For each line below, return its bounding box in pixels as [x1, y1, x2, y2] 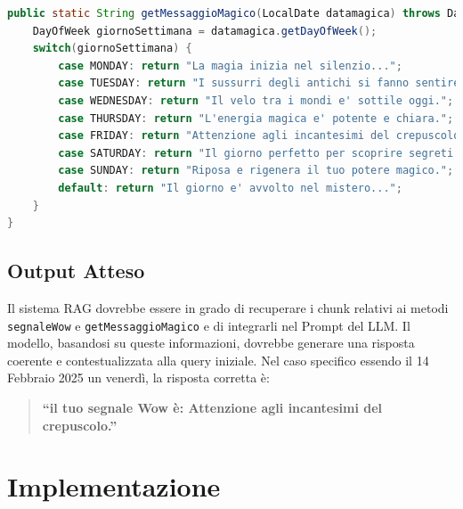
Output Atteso [7, 257, 145, 284]
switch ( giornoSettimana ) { [32, 42, 192, 55]
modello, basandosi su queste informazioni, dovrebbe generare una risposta [7, 333, 415, 352]
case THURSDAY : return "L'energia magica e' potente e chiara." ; [58, 111, 454, 125]
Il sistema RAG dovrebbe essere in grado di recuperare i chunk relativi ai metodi [7, 298, 449, 316]
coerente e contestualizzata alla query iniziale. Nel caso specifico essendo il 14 [7, 350, 429, 369]
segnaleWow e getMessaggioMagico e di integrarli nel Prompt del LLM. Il [7, 316, 410, 334]
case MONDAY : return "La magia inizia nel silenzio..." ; [58, 59, 402, 72]
